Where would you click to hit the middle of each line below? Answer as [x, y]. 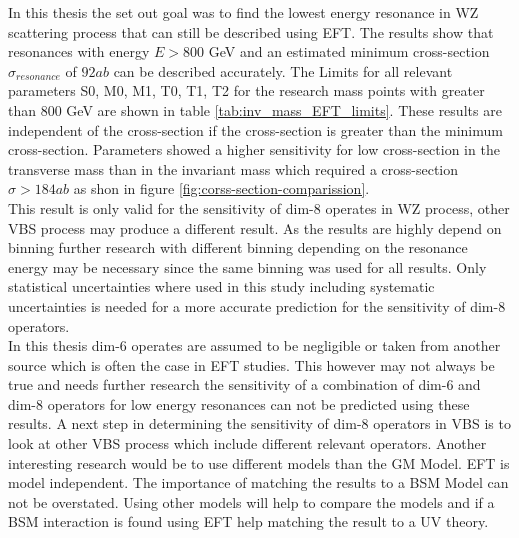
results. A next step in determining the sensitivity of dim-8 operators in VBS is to [259, 423]
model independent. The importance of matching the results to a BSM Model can [258, 482]
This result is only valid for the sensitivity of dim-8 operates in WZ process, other [259, 207]
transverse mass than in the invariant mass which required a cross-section [233, 168]
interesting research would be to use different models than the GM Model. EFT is [259, 462]
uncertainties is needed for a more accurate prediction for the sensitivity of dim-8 [257, 305]
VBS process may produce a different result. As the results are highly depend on [255, 227]
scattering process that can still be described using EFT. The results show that [251, 31]
